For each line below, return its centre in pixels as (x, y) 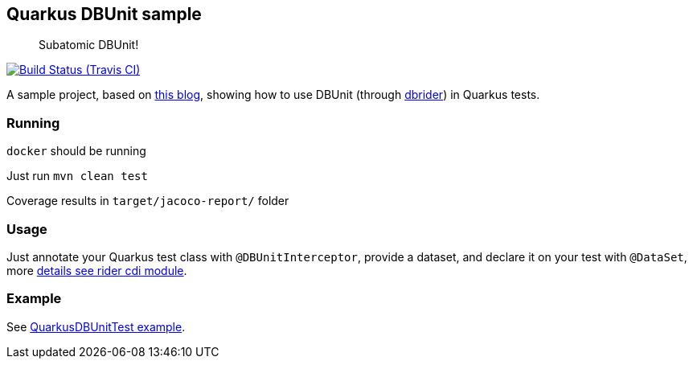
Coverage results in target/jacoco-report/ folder (148, 201)
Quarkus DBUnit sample (104, 14)
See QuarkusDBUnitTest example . (96, 326)
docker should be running (76, 151)
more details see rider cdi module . (97, 270)
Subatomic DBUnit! (89, 45)
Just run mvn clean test (77, 176)
